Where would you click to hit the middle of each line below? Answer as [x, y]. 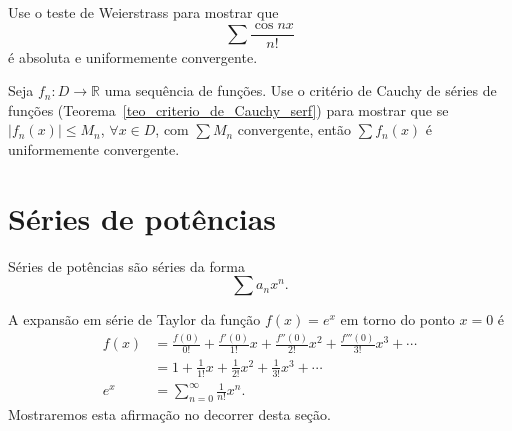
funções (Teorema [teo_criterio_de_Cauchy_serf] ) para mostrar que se [228, 109]
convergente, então [294, 129]
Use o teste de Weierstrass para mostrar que [143, 12]
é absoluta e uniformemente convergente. [133, 56]
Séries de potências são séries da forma [126, 265]
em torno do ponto [397, 319]
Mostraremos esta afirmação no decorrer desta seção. [169, 413]
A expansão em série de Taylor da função [134, 319]
